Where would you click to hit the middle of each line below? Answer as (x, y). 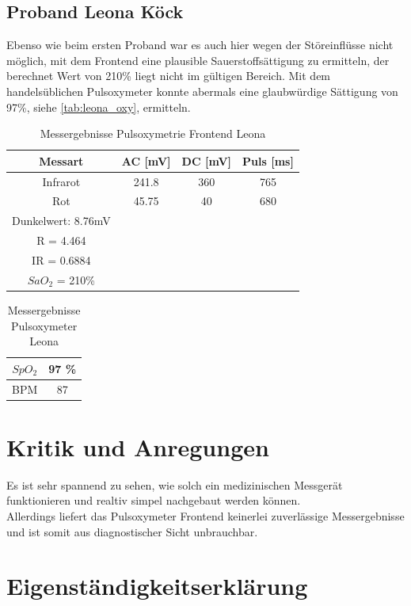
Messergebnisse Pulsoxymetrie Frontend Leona (153, 133)
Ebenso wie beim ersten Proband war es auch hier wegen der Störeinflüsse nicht (200, 45)
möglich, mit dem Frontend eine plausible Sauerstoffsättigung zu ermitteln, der (198, 60)
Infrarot (61, 181)
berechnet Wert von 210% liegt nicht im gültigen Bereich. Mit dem (169, 76)
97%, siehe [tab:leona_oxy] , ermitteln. (99, 107)
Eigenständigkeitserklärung (157, 586)
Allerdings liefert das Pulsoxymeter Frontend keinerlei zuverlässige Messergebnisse (205, 515)
